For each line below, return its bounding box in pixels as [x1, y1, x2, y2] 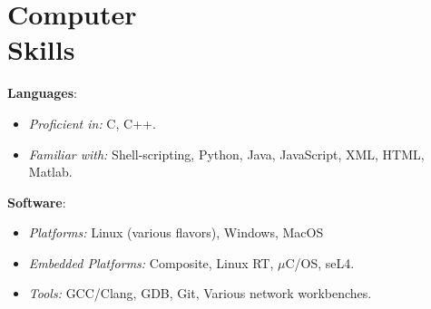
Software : [7, 192, 66, 211]
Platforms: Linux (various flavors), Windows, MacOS [28, 223, 324, 242]
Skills [7, 31, 75, 68]
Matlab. [28, 162, 73, 181]
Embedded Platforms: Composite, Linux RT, [28, 253, 274, 272]
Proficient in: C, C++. [28, 113, 156, 132]
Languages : [7, 83, 77, 102]
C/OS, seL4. [285, 253, 355, 272]
